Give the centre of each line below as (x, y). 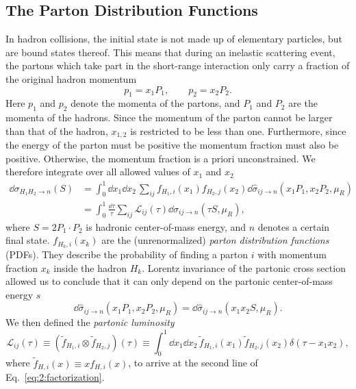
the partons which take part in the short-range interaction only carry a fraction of (178, 65)
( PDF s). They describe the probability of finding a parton (127, 254)
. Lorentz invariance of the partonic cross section (244, 267)
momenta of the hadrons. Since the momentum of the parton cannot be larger (169, 117)
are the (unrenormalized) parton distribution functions (215, 240)
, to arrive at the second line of (193, 363)
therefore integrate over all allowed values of (98, 172)
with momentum (292, 254)
